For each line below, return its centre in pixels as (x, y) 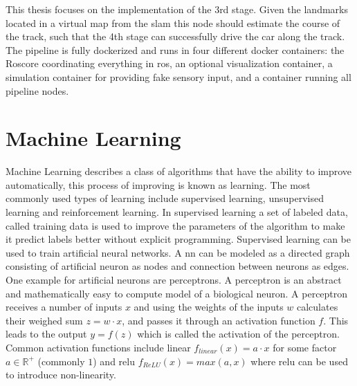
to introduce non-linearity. (61, 375)
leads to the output (46, 334)
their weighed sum (44, 320)
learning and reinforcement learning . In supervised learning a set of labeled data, (177, 212)
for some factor (305, 347)
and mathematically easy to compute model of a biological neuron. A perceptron (177, 293)
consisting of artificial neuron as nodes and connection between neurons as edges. (177, 266)
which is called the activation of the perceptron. (238, 334)
